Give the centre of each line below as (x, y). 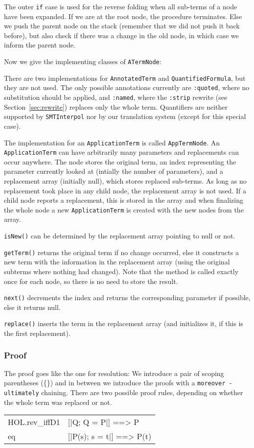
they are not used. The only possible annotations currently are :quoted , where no (127, 87)
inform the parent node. (40, 45)
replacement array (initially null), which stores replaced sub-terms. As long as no (125, 181)
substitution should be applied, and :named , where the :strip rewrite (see (116, 97)
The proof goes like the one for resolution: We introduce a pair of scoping (114, 373)
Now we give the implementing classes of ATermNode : (83, 61)
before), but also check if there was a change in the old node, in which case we (121, 35)
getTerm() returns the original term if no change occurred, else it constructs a (121, 252)
